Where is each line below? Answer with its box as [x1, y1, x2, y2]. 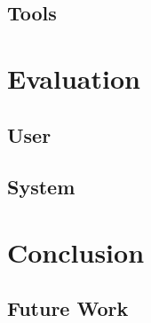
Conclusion [7, 233, 145, 270]
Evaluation [7, 59, 140, 96]
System [7, 173, 75, 201]
